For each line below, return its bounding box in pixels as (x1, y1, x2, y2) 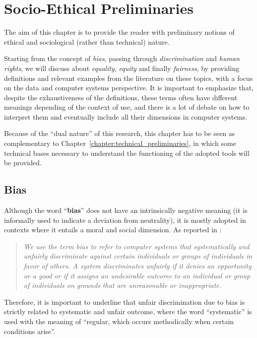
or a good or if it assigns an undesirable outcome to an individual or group (23, 270, 251, 280)
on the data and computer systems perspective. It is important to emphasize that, (4, 82, 254, 93)
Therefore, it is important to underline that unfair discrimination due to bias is (4, 296, 245, 307)
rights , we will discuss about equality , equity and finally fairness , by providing (4, 63, 240, 73)
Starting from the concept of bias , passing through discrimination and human (4, 53, 240, 64)
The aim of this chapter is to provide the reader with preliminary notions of (4, 27, 235, 37)
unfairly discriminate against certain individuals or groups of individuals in (23, 251, 253, 261)
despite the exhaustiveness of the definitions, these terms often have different (4, 92, 238, 102)
